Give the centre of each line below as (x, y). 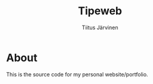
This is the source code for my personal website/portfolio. (77, 74)
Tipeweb (100, 11)
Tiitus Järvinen (100, 27)
